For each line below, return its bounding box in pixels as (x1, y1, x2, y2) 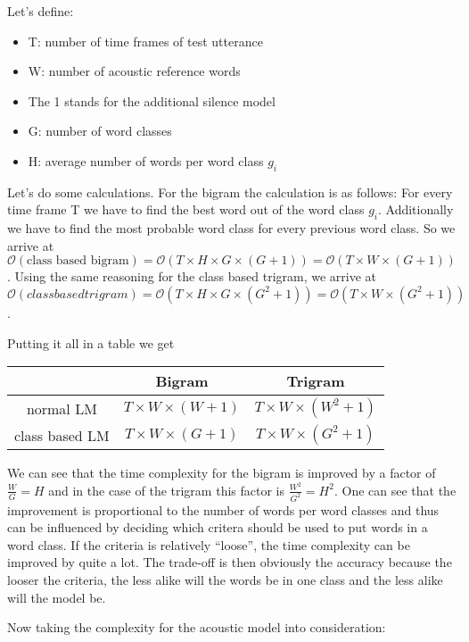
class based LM (14, 424, 110, 446)
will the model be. (7, 588, 106, 606)
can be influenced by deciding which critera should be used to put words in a (7, 518, 428, 537)
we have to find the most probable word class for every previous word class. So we (7, 219, 456, 238)
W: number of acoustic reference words (28, 62, 241, 80)
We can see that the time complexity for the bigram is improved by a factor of (7, 463, 436, 482)
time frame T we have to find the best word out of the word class (7, 200, 365, 219)
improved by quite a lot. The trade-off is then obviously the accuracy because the (7, 553, 452, 571)
